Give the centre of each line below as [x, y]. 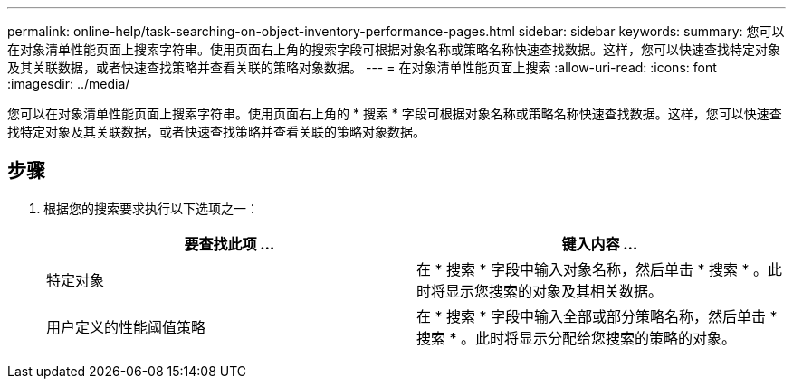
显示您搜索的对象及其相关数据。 [554, 291]
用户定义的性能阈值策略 [126, 327]
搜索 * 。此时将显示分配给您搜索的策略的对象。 [577, 338]
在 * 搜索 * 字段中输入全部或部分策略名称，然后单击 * [597, 316]
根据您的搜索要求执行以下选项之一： [151, 208]
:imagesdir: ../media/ [69, 84]
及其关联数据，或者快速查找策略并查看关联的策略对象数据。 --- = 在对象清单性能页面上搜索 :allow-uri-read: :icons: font [362, 67]
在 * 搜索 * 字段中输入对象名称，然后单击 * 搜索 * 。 [592, 269]
